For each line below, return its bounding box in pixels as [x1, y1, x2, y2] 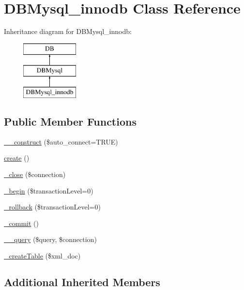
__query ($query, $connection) [4, 234, 97, 244]
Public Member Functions [4, 114, 137, 129]
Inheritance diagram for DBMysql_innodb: [4, 26, 132, 36]
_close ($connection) [4, 169, 66, 179]
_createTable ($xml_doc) [4, 251, 81, 261]
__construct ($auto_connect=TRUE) [4, 136, 118, 146]
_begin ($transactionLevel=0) [4, 185, 93, 195]
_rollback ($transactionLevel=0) [4, 202, 101, 212]
